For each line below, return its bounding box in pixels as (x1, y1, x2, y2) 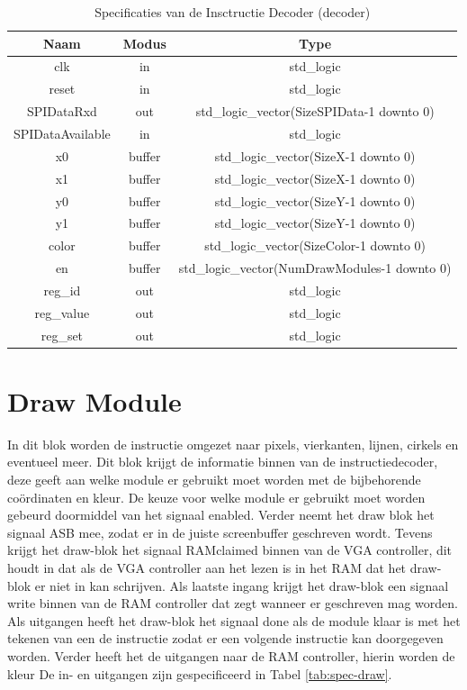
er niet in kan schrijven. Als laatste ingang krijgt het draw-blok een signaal (34, 576, 449, 595)
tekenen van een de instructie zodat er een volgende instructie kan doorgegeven (7, 629, 444, 648)
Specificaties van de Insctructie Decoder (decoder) (94, 3, 371, 21)
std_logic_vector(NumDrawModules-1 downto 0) (178, 259, 452, 277)
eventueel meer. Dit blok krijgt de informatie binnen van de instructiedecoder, (7, 452, 438, 471)
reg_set (40, 325, 84, 344)
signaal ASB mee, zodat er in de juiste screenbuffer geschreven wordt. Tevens (7, 522, 433, 541)
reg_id (43, 280, 81, 299)
